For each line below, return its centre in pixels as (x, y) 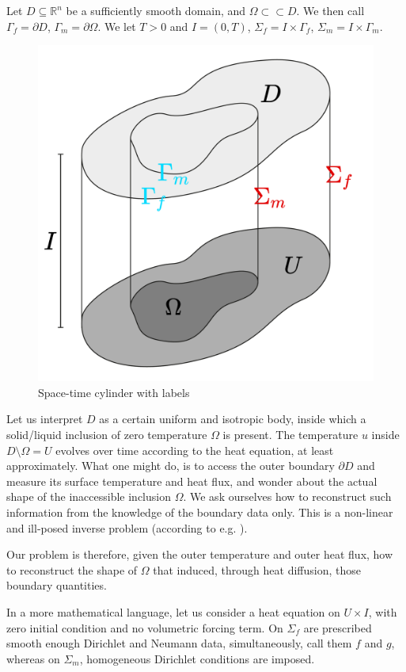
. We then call (330, 10)
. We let (117, 26)
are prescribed (338, 627)
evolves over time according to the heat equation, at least (195, 450)
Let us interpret (45, 419)
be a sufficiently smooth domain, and (156, 10)
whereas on (33, 658)
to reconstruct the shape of (72, 569)
